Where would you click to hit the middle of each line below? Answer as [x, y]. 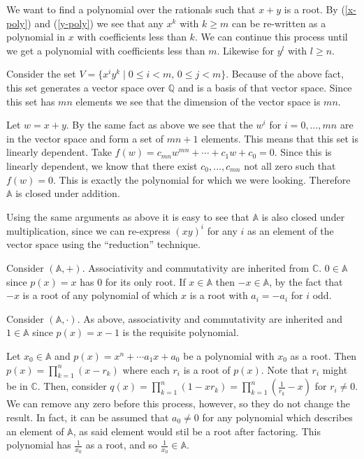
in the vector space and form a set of [85, 138]
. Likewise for [246, 50]
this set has [31, 101]
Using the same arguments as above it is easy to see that [128, 216]
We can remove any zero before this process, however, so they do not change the [178, 403]
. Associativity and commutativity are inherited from [196, 268]
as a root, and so [122, 445]
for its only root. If [145, 281]
